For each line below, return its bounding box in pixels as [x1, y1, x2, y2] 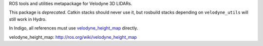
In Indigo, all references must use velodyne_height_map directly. [9, 25, 138, 31]
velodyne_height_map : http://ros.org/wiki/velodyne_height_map [9, 34, 137, 40]
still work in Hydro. [9, 16, 47, 22]
